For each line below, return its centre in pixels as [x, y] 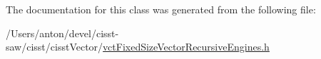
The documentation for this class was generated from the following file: [161, 9]
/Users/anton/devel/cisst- [62, 33]
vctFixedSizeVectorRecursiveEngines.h [186, 47]
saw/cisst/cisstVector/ [55, 47]
